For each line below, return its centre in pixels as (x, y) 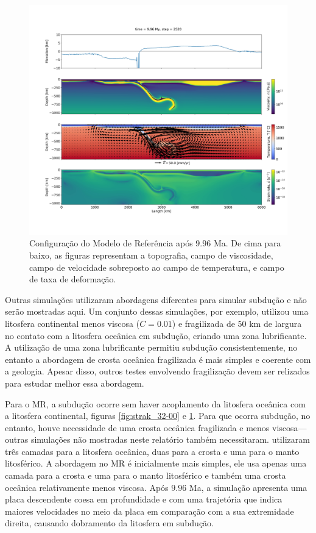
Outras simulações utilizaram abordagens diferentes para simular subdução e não (156, 299)
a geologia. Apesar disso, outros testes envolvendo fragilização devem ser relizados (157, 371)
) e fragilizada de (203, 323)
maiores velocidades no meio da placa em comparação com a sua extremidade (149, 511)
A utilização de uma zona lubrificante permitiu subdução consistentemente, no (151, 347)
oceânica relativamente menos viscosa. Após (87, 487)
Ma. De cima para (247, 243)
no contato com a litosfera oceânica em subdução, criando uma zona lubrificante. (156, 335)
